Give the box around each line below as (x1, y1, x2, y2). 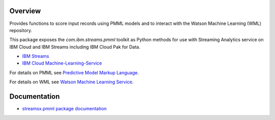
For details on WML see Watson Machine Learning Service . (9, 79, 134, 85)
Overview (9, 7, 41, 15)
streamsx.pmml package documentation (22, 106, 107, 112)
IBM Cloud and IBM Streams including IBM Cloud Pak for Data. (9, 44, 141, 50)
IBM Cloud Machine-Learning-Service (22, 60, 102, 66)
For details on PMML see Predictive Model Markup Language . (9, 69, 139, 76)
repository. (9, 27, 33, 33)
